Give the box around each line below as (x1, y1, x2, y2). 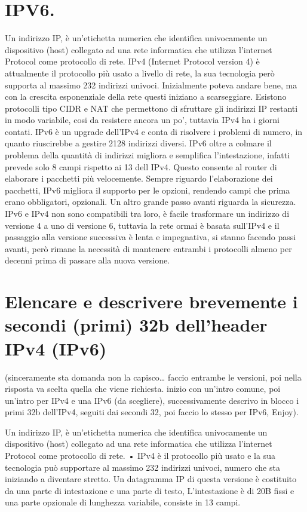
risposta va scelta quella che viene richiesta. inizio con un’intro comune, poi (5, 382, 281, 395)
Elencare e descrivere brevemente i (5, 289, 298, 314)
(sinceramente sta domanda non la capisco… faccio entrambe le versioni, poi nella (5, 370, 302, 383)
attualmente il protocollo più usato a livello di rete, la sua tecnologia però (5, 66, 275, 79)
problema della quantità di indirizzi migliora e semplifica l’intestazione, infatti (5, 149, 290, 161)
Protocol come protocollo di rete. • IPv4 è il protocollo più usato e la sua (5, 449, 275, 462)
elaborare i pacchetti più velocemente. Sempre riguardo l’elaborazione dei (5, 172, 273, 185)
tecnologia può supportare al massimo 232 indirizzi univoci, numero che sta (5, 461, 280, 473)
